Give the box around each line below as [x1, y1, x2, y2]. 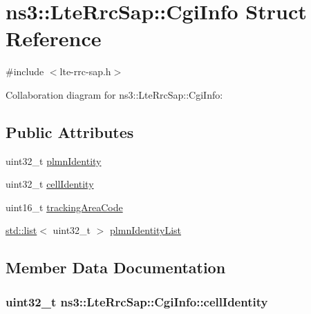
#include [6, 64, 44, 79]
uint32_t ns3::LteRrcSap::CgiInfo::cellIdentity [6, 293, 268, 310]
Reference [6, 24, 102, 52]
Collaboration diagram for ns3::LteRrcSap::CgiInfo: [6, 87, 223, 101]
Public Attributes [6, 121, 134, 142]
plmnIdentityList [110, 223, 182, 237]
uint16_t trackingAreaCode [6, 199, 123, 214]
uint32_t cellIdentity [6, 177, 94, 191]
